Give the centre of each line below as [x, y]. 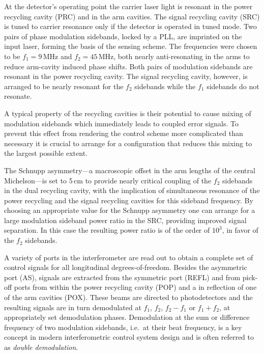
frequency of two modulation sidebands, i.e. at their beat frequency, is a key [123, 327]
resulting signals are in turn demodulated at [73, 307]
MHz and [57, 56]
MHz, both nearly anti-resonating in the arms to [174, 56]
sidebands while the [165, 86]
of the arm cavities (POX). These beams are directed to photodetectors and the [128, 297]
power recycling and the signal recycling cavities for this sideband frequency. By [129, 200]
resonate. [18, 96]
